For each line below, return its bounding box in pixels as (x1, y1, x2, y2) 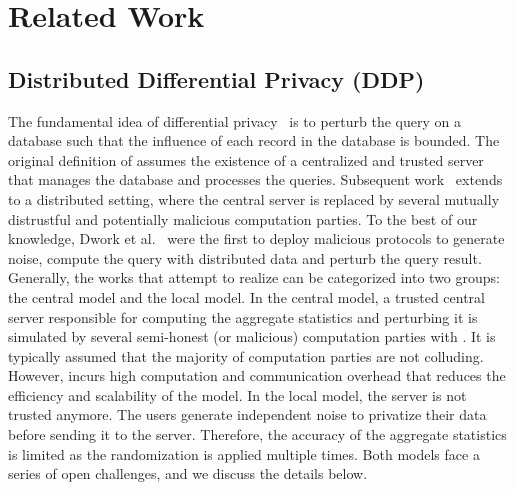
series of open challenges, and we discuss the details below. (8, 463, 368, 484)
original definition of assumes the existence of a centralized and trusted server (8, 149, 484, 170)
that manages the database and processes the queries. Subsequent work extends (8, 169, 503, 190)
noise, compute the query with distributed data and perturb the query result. (8, 247, 482, 268)
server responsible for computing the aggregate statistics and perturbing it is (8, 306, 478, 327)
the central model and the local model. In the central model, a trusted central (8, 286, 485, 307)
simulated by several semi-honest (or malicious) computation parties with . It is (8, 326, 496, 347)
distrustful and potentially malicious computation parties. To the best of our (8, 208, 478, 229)
